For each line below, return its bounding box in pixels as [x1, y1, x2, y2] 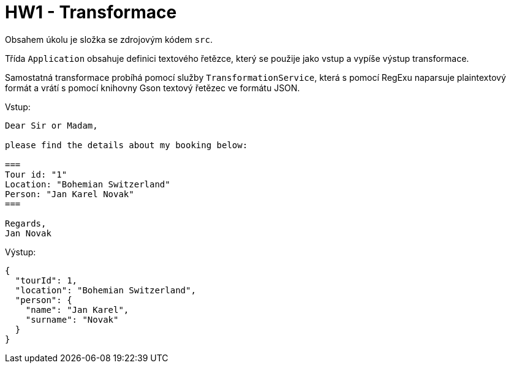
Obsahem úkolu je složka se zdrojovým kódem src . [5, 34, 213, 45]
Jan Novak [5, 228, 51, 238]
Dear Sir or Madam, [5, 120, 98, 130]
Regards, [5, 218, 47, 228]
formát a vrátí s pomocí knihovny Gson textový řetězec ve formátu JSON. [5, 82, 300, 93]
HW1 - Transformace [5, 2, 177, 23]
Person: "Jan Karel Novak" [5, 189, 134, 199]
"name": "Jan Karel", [25, 304, 129, 315]
